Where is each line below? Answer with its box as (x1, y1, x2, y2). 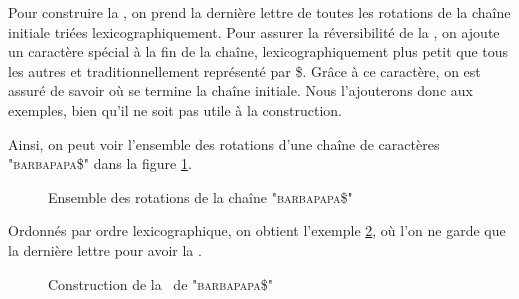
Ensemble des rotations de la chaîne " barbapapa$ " (48, 186, 353, 207)
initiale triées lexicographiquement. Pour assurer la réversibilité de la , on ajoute (8, 21, 500, 42)
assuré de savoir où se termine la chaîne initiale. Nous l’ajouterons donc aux (8, 80, 473, 101)
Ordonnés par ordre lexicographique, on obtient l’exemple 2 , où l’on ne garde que (8, 220, 506, 241)
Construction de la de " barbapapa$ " (48, 273, 273, 294)
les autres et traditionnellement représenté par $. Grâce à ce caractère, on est (8, 60, 481, 81)
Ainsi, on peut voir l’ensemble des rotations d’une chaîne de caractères (8, 133, 440, 154)
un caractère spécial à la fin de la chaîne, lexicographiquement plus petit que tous (8, 41, 509, 62)
